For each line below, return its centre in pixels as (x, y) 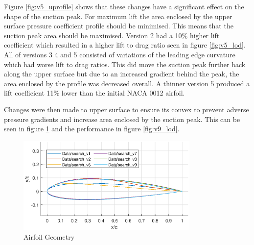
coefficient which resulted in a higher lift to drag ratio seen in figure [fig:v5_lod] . (125, 45)
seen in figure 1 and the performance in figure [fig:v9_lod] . (92, 129)
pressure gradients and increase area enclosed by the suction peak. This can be (122, 119)
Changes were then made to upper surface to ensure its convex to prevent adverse (127, 109)
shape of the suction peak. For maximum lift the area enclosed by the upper (118, 16)
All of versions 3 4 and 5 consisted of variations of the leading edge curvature (120, 54)
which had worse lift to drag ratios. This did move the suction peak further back (125, 64)
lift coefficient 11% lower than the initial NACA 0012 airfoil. (94, 93)
